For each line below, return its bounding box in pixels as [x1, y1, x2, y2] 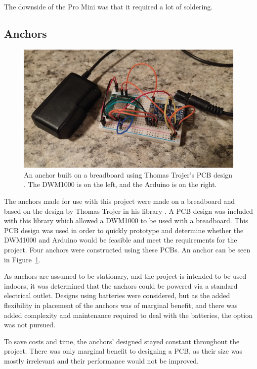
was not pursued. [4, 319, 56, 330]
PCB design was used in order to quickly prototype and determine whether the [4, 225, 244, 235]
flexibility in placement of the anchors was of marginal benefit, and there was [4, 300, 238, 310]
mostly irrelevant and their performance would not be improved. [4, 355, 199, 366]
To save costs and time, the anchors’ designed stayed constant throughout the [4, 336, 240, 346]
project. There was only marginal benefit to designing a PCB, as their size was [4, 346, 242, 356]
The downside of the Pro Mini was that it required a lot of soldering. [4, 1, 213, 11]
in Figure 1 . [4, 254, 41, 264]
